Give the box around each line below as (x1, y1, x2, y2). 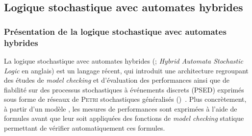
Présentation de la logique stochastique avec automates (4, 25, 227, 37)
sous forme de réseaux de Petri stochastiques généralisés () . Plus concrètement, (4, 94, 247, 104)
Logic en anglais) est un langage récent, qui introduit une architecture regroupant (4, 65, 249, 75)
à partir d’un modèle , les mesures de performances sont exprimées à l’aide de (4, 103, 237, 113)
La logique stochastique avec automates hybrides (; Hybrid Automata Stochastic (4, 55, 243, 66)
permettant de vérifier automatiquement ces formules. (4, 123, 165, 133)
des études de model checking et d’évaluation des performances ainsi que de (4, 75, 229, 85)
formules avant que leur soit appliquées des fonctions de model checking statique (4, 113, 244, 123)
